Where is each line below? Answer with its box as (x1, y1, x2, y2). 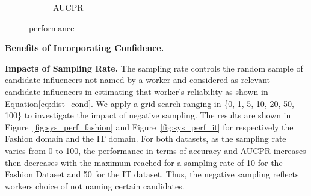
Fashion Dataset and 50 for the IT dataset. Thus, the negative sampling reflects (5, 168, 299, 180)
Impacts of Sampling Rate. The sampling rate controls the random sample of (5, 61, 303, 74)
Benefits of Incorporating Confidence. (5, 41, 164, 54)
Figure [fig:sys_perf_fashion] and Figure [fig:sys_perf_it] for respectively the (5, 120, 294, 133)
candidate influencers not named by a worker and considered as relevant (5, 73, 271, 86)
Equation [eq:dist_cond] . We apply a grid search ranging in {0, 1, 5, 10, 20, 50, (5, 97, 294, 109)
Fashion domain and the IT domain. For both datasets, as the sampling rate (5, 132, 286, 145)
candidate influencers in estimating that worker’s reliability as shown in (5, 85, 268, 97)
